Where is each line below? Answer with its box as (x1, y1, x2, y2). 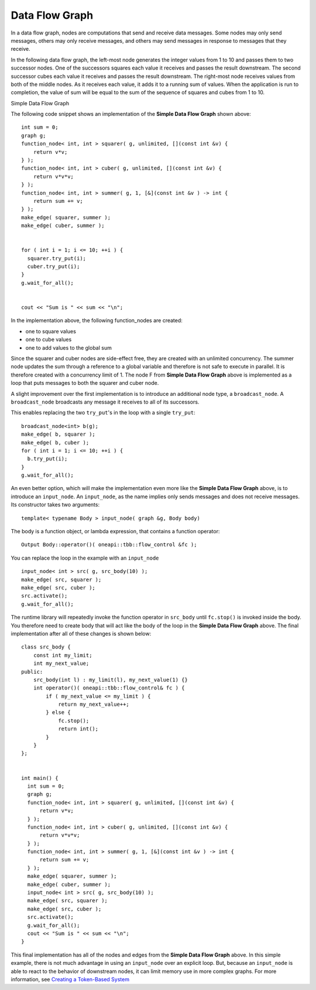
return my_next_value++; (58, 701, 130, 708)
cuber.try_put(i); (27, 263, 80, 270)
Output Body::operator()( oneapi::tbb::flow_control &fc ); (21, 541, 197, 548)
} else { (46, 709, 71, 716)
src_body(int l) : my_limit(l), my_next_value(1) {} (33, 676, 188, 683)
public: (21, 668, 43, 675)
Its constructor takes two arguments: (11, 501, 99, 508)
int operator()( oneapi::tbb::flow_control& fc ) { (33, 685, 185, 691)
